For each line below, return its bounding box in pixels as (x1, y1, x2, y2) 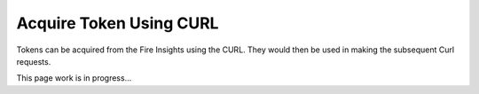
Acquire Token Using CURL (16, 13, 219, 33)
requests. (16, 56, 51, 67)
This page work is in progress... (16, 73, 132, 83)
